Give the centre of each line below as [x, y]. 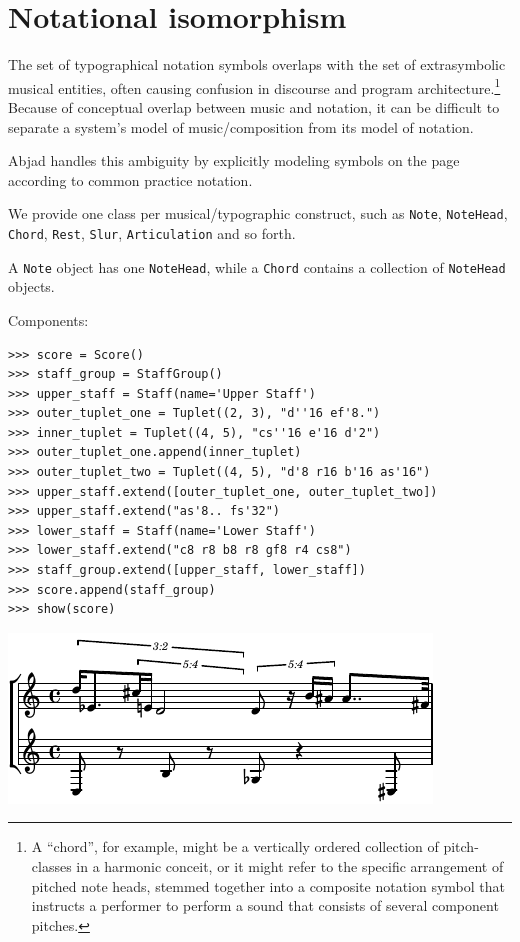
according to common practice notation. [130, 179]
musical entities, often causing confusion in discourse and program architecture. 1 [254, 86]
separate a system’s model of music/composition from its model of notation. [241, 126]
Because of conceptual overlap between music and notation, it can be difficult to [254, 106]
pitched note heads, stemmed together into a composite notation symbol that [268, 885]
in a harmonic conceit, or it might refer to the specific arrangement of [290, 866]
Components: [48, 319]
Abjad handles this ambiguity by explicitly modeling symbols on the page [234, 160]
